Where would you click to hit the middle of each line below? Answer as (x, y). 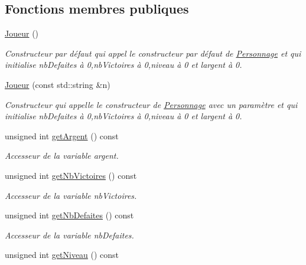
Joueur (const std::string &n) (58, 84)
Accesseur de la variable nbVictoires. (71, 195)
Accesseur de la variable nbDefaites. (69, 235)
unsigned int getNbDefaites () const (69, 215)
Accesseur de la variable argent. (62, 156)
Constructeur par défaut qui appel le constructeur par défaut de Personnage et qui (153, 53)
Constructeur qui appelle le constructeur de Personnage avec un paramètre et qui (151, 104)
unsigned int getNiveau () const (62, 255)
